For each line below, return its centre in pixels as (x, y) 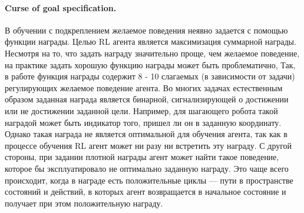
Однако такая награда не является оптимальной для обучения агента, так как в (146, 134)
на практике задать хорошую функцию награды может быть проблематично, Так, (150, 64)
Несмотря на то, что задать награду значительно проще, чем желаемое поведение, (152, 53)
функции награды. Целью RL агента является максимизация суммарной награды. (151, 41)
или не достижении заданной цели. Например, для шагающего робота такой (141, 110)
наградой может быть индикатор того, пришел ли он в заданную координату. (143, 122)
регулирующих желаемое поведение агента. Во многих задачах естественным (144, 87)
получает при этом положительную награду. (84, 203)
